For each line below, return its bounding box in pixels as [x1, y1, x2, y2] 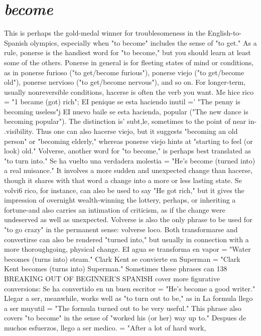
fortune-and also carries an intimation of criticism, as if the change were [4, 204, 225, 215]
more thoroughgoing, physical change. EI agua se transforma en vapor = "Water [4, 244, 251, 254]
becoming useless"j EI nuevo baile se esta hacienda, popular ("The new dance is [4, 106, 248, 116]
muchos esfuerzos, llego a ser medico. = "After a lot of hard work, [4, 322, 206, 332]
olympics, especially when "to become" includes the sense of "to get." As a [30, 37, 257, 48]
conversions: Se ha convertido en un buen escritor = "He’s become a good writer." [4, 283, 255, 293]
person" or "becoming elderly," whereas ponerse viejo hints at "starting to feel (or [4, 135, 253, 146]
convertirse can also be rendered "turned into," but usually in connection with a [4, 234, 249, 244]
